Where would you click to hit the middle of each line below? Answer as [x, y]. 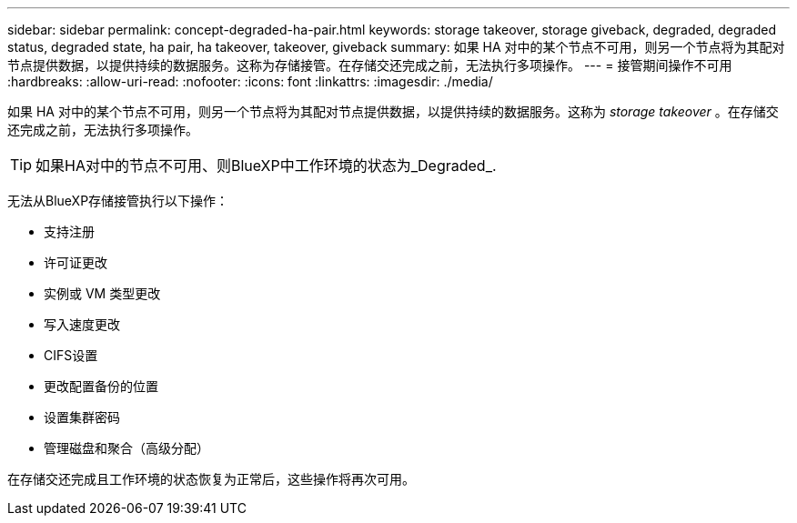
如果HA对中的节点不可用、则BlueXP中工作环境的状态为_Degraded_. [266, 166]
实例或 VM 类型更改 [102, 293]
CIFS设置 [71, 355]
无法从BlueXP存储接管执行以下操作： [118, 201]
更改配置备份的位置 [101, 386]
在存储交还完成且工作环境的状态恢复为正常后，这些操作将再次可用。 [211, 479]
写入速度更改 [82, 324]
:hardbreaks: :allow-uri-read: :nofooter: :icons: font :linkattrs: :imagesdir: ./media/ [250, 81]
